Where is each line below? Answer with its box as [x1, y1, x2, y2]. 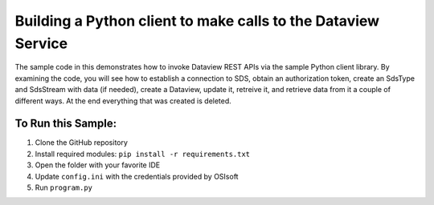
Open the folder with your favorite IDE [35, 160, 161, 170]
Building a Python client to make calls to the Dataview [14, 12, 380, 30]
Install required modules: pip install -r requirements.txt [35, 149, 251, 159]
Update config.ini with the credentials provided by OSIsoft [35, 171, 239, 181]
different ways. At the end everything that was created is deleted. [14, 96, 232, 106]
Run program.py [35, 183, 92, 192]
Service [14, 34, 68, 52]
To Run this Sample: [14, 117, 117, 131]
